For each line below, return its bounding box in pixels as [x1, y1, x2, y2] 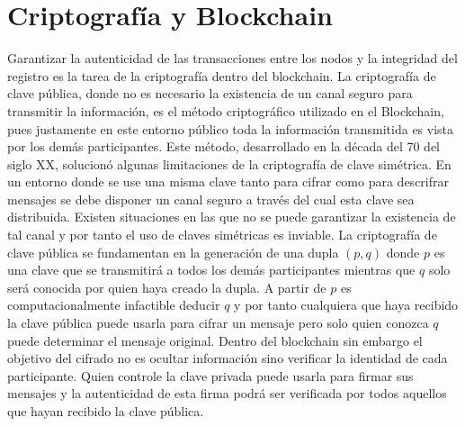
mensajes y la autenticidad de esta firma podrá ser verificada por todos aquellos [7, 384, 447, 403]
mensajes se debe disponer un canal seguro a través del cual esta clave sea [7, 189, 415, 208]
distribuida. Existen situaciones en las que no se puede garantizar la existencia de [7, 207, 456, 226]
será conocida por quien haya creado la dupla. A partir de [7, 277, 326, 296]
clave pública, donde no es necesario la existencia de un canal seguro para [7, 84, 413, 103]
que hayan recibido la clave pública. [7, 402, 204, 420]
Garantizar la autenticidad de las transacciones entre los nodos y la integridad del [7, 49, 458, 68]
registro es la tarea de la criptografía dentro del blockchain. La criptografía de [7, 66, 436, 85]
